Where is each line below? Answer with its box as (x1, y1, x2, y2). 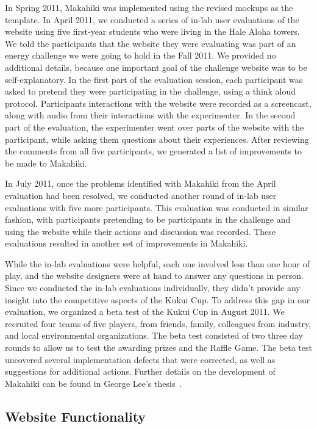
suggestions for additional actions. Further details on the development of (5, 365, 276, 378)
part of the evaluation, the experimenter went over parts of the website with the (5, 120, 304, 133)
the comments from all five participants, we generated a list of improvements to (5, 145, 302, 157)
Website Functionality (5, 406, 146, 425)
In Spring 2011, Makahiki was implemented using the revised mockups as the (5, 1, 293, 13)
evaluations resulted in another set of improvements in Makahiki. (5, 237, 248, 250)
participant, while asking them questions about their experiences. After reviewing (5, 132, 309, 145)
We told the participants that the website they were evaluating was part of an (5, 37, 296, 49)
